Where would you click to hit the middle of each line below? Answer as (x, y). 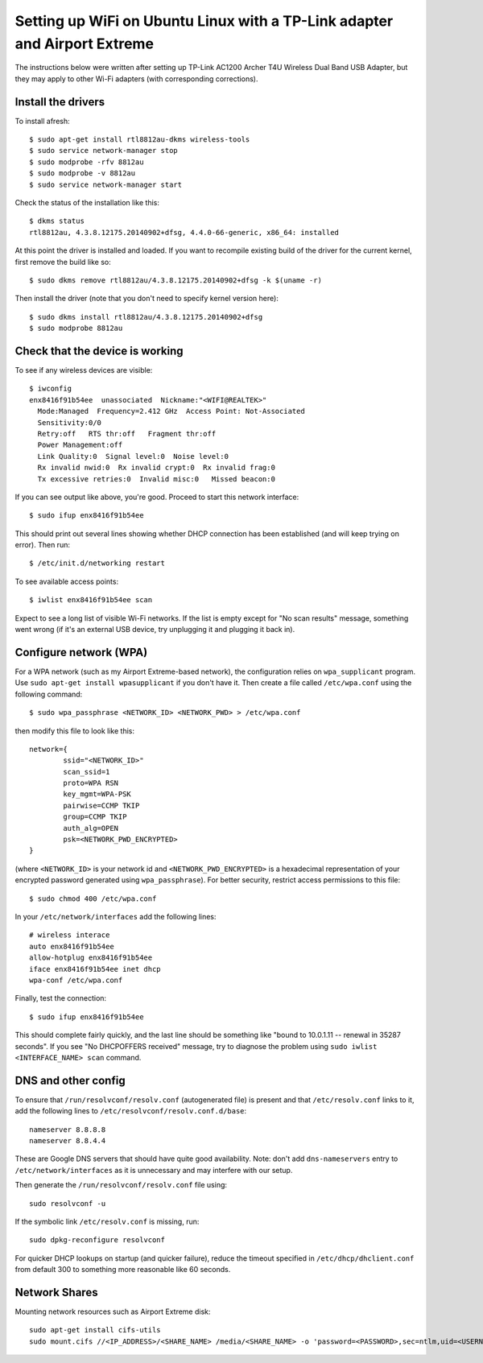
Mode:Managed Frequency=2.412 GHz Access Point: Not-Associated (171, 411)
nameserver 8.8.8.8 (68, 1130)
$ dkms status (57, 221)
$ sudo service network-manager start (106, 184)
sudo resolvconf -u (68, 1203)
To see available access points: (67, 581)
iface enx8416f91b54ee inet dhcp (95, 969)
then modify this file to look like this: (74, 731)
